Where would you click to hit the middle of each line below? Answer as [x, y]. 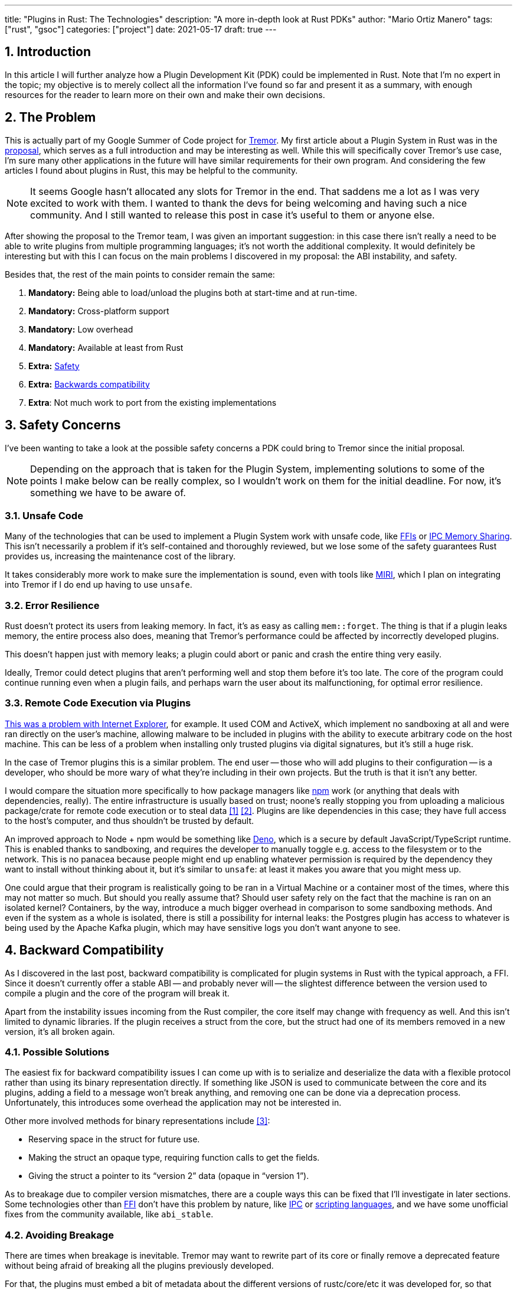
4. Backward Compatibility [84, 950]
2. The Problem [50, 118]
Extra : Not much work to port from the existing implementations [153, 402]
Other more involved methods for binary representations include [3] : [138, 1121]
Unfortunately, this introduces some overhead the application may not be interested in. [173, 1103]
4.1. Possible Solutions [57, 1052]
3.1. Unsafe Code [44, 515]
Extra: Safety [54, 366]
